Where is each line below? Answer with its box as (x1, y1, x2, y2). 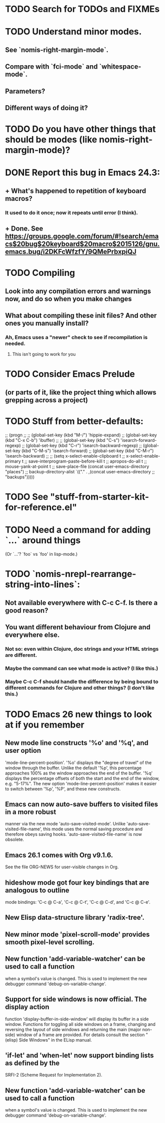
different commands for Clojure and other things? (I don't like (5, 684, 155, 691)
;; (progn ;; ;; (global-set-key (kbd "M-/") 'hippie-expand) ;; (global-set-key (5, 432, 157, 438)
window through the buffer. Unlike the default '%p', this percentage (5, 765, 142, 771)
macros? (5, 194, 33, 203)
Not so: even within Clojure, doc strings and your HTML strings (5, 645, 159, 652)
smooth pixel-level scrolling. (5, 938, 95, 946)
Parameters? (5, 87, 45, 95)
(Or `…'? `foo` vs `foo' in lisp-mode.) (5, 551, 78, 557)
